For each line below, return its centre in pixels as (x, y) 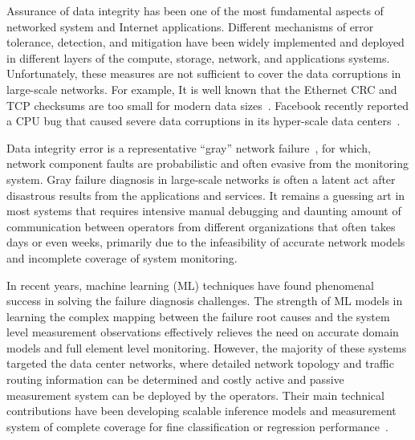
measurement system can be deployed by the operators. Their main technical (195, 395)
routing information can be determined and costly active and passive (175, 379)
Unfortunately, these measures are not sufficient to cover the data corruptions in (204, 73)
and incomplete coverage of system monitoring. (122, 257)
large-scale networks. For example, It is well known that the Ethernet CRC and (202, 89)
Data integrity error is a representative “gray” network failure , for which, (189, 147)
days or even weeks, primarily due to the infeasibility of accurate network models (206, 242)
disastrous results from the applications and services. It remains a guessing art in (206, 195)
